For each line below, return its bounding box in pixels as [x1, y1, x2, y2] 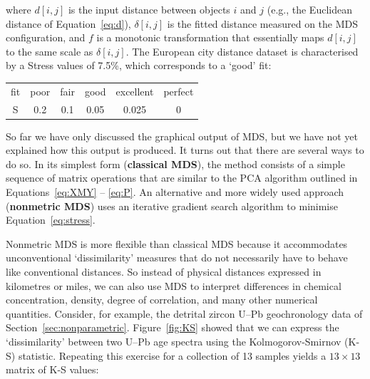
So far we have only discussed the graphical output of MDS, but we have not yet [6, 128, 359, 143]
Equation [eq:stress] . [6, 212, 96, 227]
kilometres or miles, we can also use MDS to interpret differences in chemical [6, 278, 341, 293]
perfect [163, 83, 194, 98]
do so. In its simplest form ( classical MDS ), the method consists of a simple [6, 156, 345, 171]
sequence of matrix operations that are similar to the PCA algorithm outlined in [6, 170, 358, 185]
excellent [115, 83, 154, 98]
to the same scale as [6, 43, 93, 58]
